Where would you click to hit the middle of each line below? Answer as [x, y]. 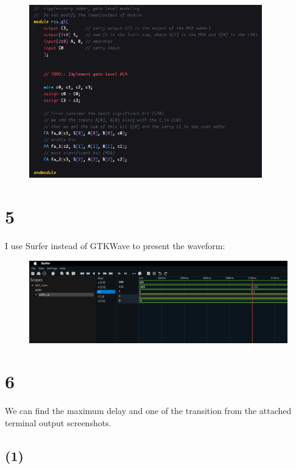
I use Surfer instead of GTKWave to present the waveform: [115, 245]
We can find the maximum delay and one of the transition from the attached [148, 411]
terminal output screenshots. [58, 422]
